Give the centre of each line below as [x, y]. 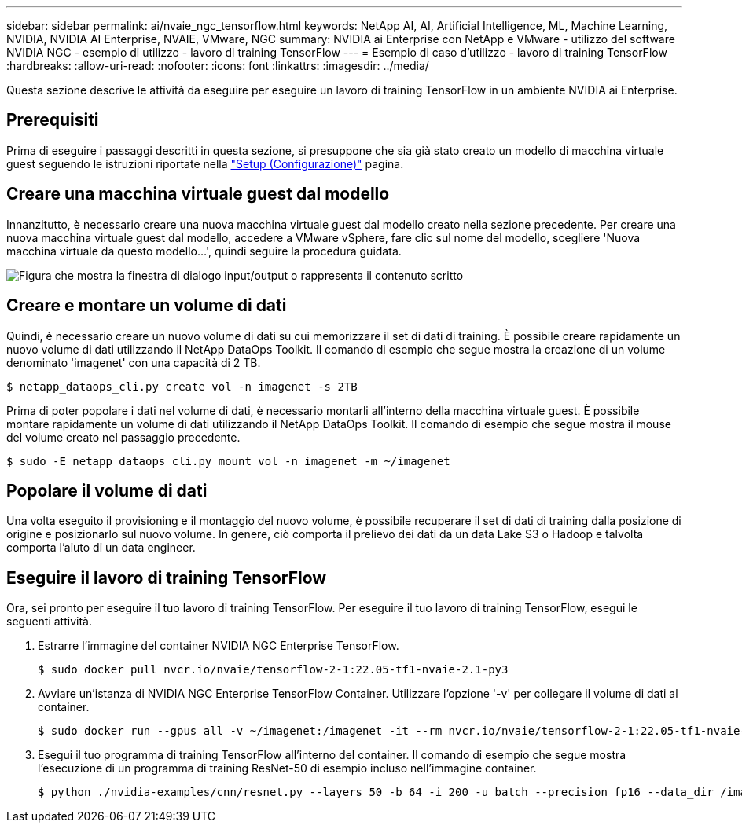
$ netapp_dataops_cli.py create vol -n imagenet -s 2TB [182, 386]
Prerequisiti [53, 120]
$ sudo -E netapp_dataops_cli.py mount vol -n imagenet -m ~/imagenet [228, 461]
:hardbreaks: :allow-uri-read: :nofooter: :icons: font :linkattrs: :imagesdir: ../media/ [218, 66]
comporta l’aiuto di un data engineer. [101, 548]
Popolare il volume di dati [107, 490]
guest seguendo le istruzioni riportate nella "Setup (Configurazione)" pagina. [205, 163]
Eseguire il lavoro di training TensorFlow [167, 578]
